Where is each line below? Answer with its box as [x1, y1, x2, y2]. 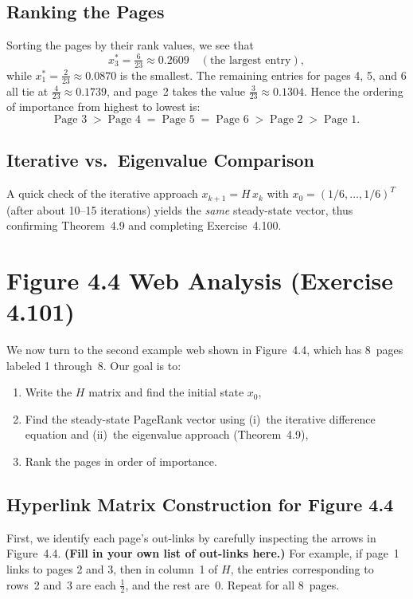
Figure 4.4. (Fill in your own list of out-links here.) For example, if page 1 [6, 545, 399, 562]
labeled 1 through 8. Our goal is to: [6, 357, 181, 373]
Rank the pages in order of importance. [25, 453, 217, 470]
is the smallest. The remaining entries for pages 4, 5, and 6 [119, 66, 407, 83]
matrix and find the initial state [88, 384, 244, 400]
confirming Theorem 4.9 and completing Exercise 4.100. [6, 217, 282, 234]
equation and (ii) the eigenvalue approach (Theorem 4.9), [25, 426, 309, 443]
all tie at [6, 82, 49, 99]
